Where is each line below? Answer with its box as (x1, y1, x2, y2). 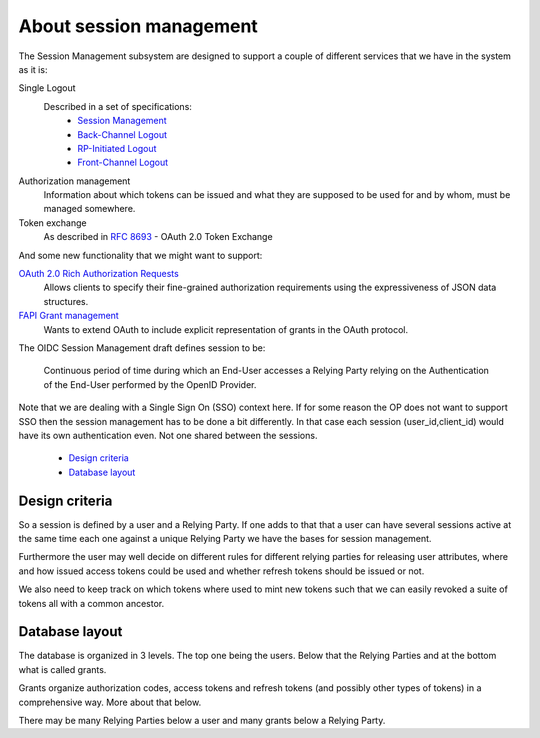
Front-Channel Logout (77, 156, 169, 169)
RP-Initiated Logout (77, 142, 157, 154)
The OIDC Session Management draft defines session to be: (18, 341, 266, 354)
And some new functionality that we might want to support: (18, 249, 263, 261)
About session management (18, 15, 259, 37)
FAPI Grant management (18, 310, 119, 322)
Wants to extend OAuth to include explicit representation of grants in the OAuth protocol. (43, 323, 409, 335)
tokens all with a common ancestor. (18, 597, 165, 609)
